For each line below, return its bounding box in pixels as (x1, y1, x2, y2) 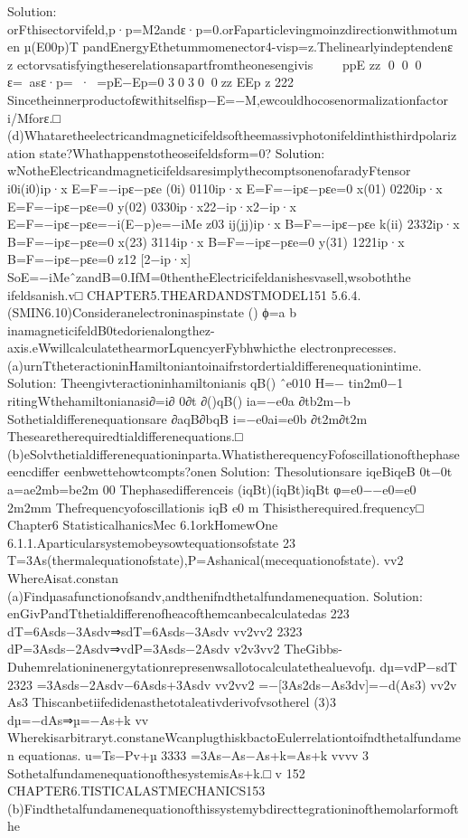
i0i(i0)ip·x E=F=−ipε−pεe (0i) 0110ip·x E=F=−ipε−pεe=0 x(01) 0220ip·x (7, 178, 443, 197)
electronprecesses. (300, 338, 398, 357)
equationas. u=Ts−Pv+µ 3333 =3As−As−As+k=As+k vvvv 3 (18, 745, 370, 764)
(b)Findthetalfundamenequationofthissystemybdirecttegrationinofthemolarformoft (7, 798, 459, 817)
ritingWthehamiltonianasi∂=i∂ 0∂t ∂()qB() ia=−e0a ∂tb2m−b (7, 391, 351, 410)
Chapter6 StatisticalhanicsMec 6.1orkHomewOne (7, 515, 278, 534)
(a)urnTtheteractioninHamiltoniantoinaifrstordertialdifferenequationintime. (7, 355, 422, 374)
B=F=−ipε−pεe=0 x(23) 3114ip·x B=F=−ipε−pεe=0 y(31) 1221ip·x (7, 231, 405, 250)
